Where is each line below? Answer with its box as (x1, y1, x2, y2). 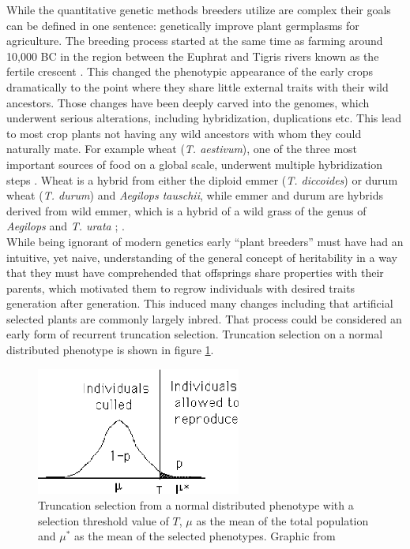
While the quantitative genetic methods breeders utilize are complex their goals (6, 2, 391, 17)
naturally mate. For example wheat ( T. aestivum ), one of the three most (6, 140, 358, 157)
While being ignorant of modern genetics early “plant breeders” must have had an (6, 233, 404, 249)
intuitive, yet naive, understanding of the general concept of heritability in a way (6, 248, 397, 265)
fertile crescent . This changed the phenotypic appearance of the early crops (6, 63, 373, 80)
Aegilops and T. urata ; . (6, 218, 125, 234)
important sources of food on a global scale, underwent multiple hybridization (6, 155, 383, 172)
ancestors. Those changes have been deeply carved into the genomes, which (6, 94, 370, 110)
